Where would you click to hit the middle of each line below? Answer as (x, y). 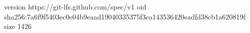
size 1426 (18, 26)
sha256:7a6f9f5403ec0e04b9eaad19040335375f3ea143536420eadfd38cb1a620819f (125, 16)
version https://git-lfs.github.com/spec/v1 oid (75, 6)
